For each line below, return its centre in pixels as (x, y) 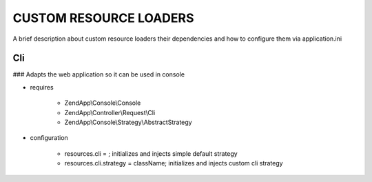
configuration (49, 138)
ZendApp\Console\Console (103, 103)
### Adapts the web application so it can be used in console (99, 74)
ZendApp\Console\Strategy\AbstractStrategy (128, 122)
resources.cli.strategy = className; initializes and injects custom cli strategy (174, 163)
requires (42, 87)
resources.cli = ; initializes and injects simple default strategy (151, 153)
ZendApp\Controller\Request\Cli (110, 112)
